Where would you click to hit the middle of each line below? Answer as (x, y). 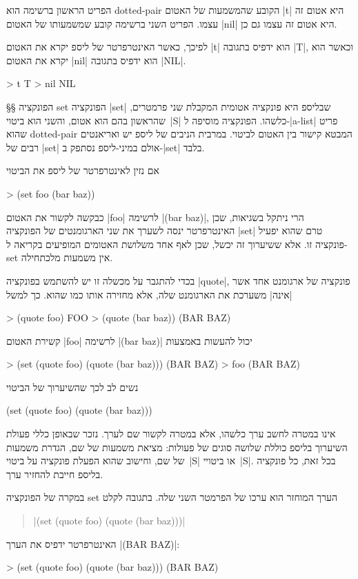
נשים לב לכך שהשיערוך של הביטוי (72, 387)
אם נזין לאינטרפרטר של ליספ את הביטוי (83, 170)
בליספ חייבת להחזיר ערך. (55, 474)
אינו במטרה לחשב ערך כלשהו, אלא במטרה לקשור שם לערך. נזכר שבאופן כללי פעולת (171, 434)
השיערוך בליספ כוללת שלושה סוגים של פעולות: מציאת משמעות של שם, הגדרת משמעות (177, 447)
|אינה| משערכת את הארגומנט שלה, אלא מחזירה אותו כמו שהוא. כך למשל (149, 294)
